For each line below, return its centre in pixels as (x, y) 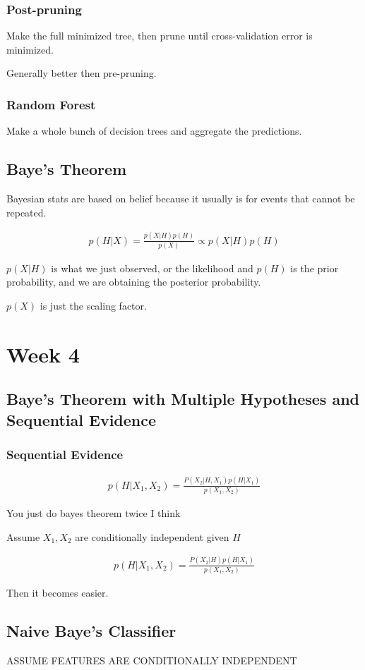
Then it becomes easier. (58, 592)
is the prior (315, 268)
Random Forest (51, 104)
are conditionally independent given (152, 536)
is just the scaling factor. (93, 306)
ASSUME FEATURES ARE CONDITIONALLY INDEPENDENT (152, 660)
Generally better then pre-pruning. (82, 73)
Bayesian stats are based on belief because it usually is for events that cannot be (181, 199)
